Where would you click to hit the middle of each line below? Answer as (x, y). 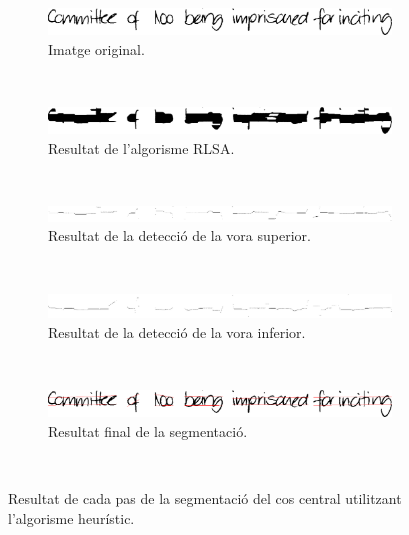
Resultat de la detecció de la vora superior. (179, 235)
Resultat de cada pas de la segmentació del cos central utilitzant (205, 498)
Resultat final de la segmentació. (148, 430)
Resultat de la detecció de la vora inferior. (177, 331)
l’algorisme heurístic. (71, 517)
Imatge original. (96, 48)
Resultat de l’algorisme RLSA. (141, 147)
